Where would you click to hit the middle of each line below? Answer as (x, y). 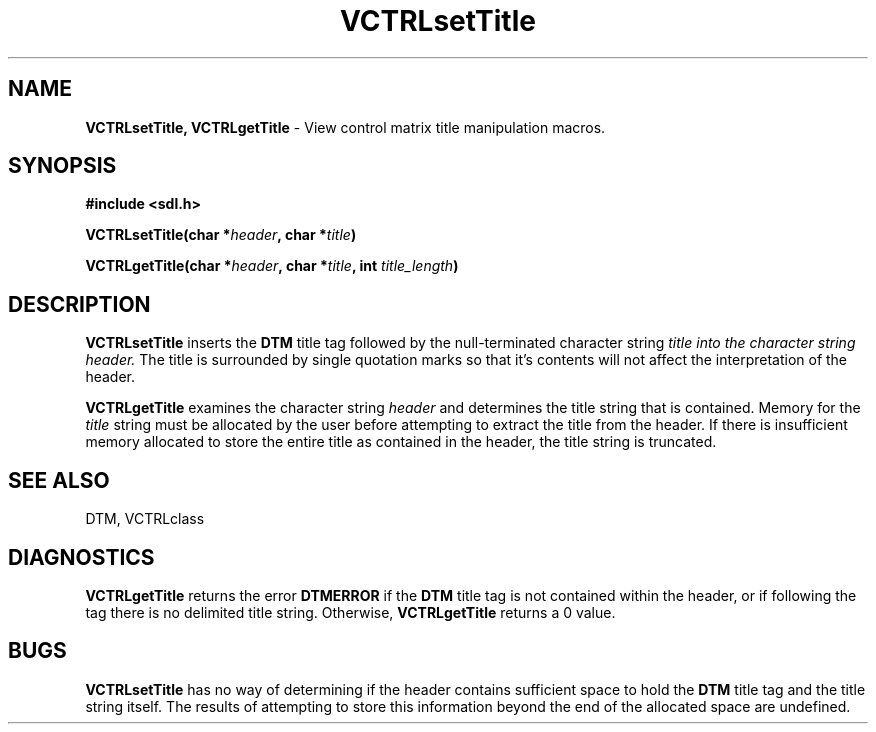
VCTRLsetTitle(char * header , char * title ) (221, 235)
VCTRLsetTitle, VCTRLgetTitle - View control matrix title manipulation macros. (345, 127)
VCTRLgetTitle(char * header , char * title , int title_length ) (272, 266)
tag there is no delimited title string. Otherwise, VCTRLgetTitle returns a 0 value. (350, 612)
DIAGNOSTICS (81, 557)
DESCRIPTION (79, 304)
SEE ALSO (59, 480)
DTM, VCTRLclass (145, 519)
